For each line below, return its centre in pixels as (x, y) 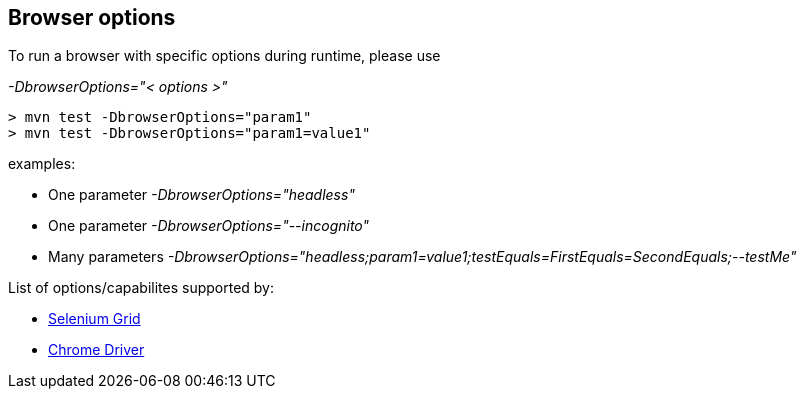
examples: (42, 164)
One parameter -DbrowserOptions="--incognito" (209, 226)
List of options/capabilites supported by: (141, 288)
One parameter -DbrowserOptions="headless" (201, 195)
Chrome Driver (96, 350)
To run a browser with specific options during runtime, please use (224, 56)
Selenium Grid (94, 319)
